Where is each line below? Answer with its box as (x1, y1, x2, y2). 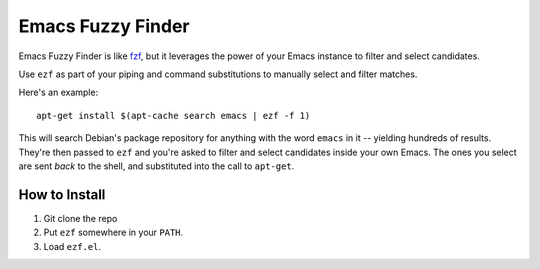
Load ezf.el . (43, 240, 102, 252)
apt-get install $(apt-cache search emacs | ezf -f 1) (36, 110, 311, 121)
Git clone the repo (43, 212, 118, 224)
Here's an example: (18, 86, 99, 99)
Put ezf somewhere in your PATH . (43, 226, 184, 239)
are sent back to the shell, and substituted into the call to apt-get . (18, 160, 295, 172)
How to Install (18, 186, 106, 203)
